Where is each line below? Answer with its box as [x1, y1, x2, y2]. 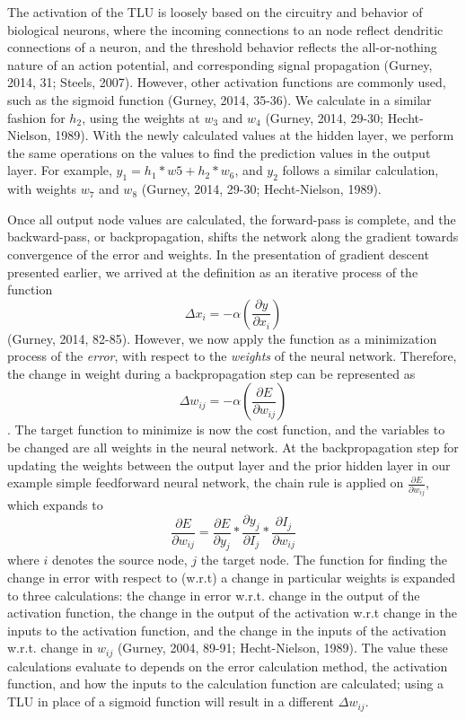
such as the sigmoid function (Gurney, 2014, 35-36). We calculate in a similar [7, 90, 432, 109]
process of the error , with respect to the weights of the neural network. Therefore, [7, 346, 457, 365]
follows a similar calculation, [282, 161, 439, 180]
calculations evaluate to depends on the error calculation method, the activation [7, 656, 448, 675]
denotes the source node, [51, 550, 188, 569]
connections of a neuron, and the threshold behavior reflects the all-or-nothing [7, 38, 437, 57]
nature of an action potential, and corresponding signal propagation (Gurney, [7, 55, 433, 74]
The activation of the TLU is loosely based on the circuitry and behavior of [7, 3, 423, 21]
